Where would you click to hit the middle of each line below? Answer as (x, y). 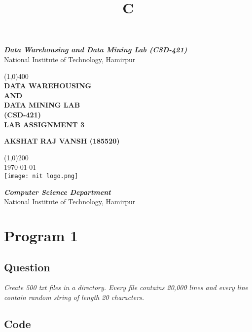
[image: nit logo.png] (41, 176)
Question (27, 267)
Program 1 (41, 235)
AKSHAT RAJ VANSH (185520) (62, 141)
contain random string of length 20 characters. (74, 297)
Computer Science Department (57, 192)
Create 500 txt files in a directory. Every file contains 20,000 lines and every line (126, 287)
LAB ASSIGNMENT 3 (44, 124)
